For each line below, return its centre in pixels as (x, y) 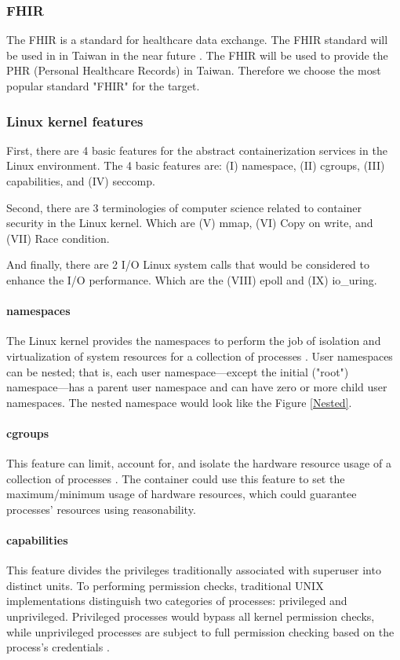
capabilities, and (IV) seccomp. (81, 181)
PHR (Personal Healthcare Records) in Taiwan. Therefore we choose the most (194, 70)
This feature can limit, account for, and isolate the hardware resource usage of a (199, 463)
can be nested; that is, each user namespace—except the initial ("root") (178, 371)
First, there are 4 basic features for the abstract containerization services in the (197, 150)
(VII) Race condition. (58, 238)
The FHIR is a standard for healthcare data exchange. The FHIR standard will (197, 40)
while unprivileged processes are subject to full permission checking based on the (200, 631)
